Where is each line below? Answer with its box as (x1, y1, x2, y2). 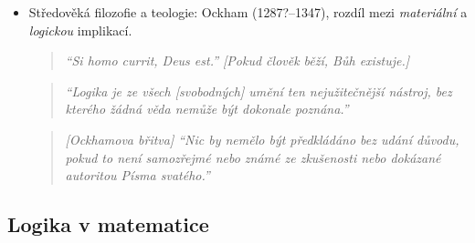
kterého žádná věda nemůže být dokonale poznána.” (65, 99, 349, 118)
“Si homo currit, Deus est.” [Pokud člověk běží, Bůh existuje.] (65, 51, 410, 70)
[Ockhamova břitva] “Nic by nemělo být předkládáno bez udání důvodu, (65, 129, 459, 148)
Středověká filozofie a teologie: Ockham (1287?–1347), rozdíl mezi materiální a (28, 3, 468, 21)
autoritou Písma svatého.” (65, 166, 210, 185)
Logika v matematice (7, 210, 209, 238)
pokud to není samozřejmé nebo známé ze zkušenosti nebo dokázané (65, 147, 441, 167)
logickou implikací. (28, 20, 132, 39)
